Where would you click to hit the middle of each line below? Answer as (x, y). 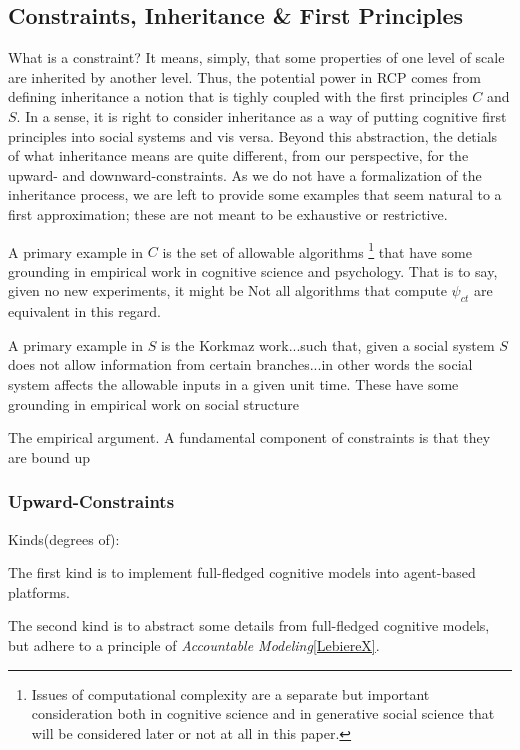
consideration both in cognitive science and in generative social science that (263, 713)
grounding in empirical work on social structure (153, 403)
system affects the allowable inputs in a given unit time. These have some (233, 383)
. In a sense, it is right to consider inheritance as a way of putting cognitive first (261, 115)
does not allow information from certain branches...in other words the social (240, 364)
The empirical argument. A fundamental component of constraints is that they (249, 437)
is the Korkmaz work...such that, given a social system (327, 344)
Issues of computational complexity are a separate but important (230, 693)
